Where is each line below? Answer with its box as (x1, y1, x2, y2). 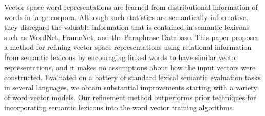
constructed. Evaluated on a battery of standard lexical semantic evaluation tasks (4, 72, 261, 83)
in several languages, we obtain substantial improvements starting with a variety (4, 82, 257, 92)
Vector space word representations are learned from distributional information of (4, 2, 258, 12)
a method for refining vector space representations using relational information (4, 42, 252, 52)
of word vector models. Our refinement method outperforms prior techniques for (4, 92, 256, 103)
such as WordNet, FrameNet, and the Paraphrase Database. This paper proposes (4, 31, 259, 42)
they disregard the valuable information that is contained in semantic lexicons (4, 22, 250, 32)
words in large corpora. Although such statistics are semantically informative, (4, 11, 248, 22)
